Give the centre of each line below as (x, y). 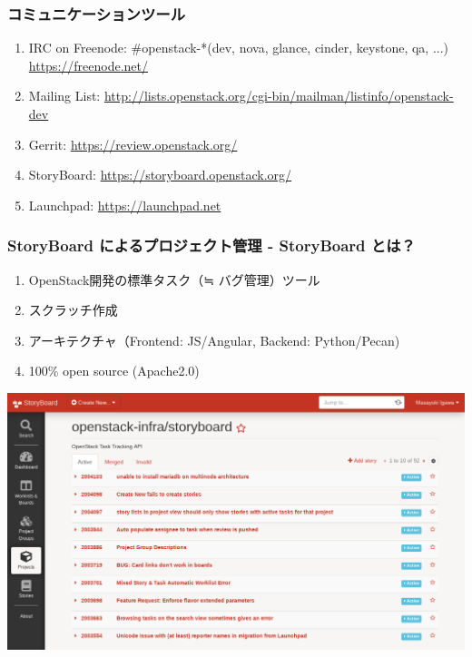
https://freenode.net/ (88, 65)
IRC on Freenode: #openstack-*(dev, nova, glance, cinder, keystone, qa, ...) (239, 48)
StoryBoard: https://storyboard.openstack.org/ (160, 175)
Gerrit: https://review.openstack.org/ (133, 144)
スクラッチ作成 (73, 310)
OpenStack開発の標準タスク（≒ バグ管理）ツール (174, 279)
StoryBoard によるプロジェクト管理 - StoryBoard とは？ (211, 245)
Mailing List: (64, 96)
